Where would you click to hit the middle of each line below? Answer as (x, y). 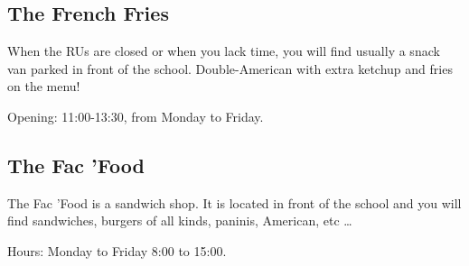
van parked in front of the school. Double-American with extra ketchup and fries (230, 68)
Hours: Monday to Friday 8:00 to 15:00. (117, 250)
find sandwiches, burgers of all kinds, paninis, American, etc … (180, 220)
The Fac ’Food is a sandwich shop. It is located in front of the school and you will (234, 202)
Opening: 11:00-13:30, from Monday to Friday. (136, 116)
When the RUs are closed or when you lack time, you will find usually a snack (224, 51)
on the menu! (44, 86)
